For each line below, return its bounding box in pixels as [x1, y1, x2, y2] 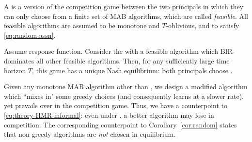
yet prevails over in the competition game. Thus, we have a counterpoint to [4, 100, 228, 110]
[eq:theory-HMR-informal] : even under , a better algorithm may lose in [4, 110, 214, 120]
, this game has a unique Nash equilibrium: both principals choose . [32, 65, 233, 75]
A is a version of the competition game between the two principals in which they [4, 1, 244, 11]
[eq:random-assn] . [4, 30, 56, 40]
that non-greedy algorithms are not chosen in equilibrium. [4, 129, 176, 139]
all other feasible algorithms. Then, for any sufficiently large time [36, 55, 230, 65]
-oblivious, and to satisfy [166, 20, 239, 31]
